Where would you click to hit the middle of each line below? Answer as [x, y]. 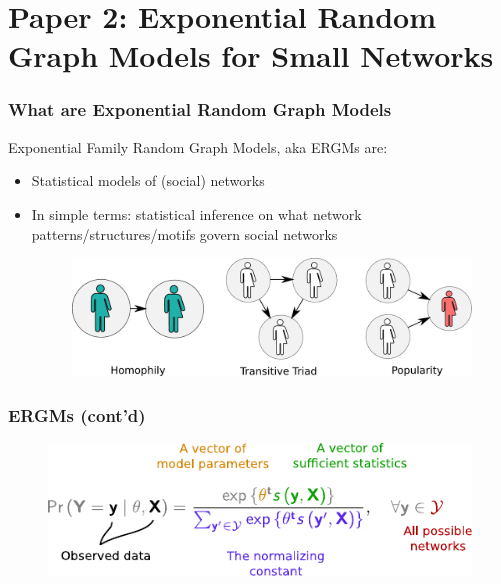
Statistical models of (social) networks [148, 180]
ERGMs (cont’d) [77, 414]
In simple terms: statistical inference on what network [196, 213]
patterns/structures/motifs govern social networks [184, 233]
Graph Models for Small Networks [251, 55]
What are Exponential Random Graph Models [200, 109]
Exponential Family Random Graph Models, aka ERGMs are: [198, 146]
